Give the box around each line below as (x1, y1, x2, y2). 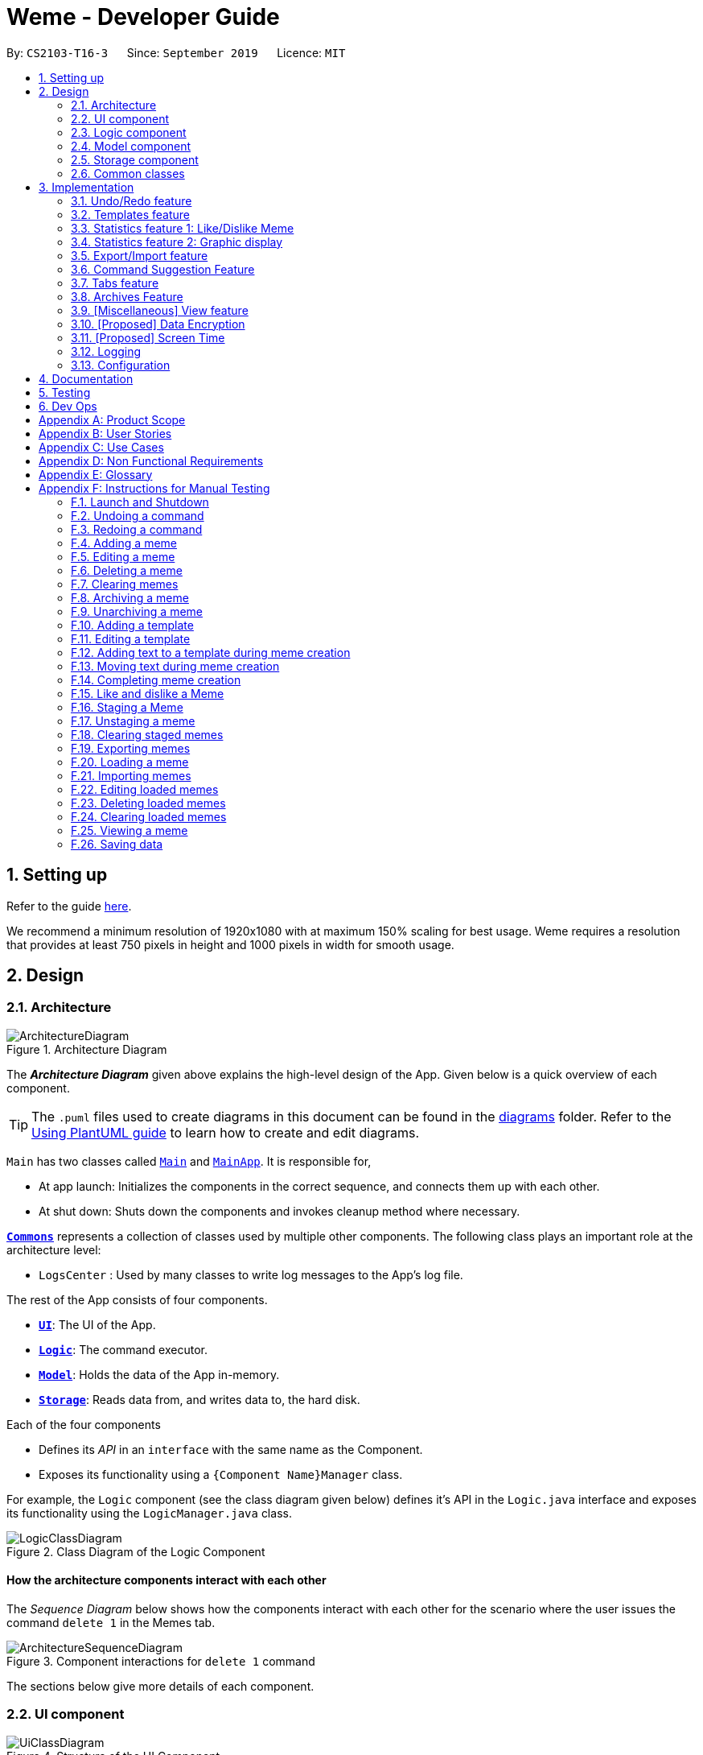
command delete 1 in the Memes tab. (6, 1616, 216, 1630)
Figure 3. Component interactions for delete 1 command (6, 1654, 315, 1669)
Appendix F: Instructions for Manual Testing (39, 481, 270, 495)
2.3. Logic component (71, 125, 187, 139)
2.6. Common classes (71, 166, 185, 180)
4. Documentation (39, 371, 134, 386)
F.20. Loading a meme (71, 754, 189, 769)
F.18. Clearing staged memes (71, 727, 224, 741)
